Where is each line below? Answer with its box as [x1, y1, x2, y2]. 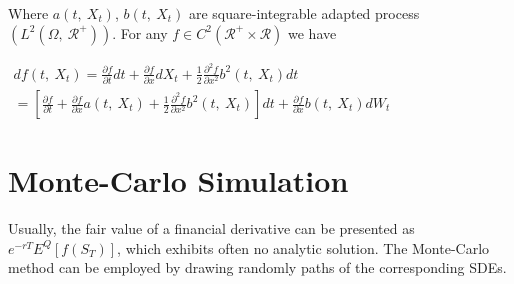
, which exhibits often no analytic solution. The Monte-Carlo [117, 237, 490, 258]
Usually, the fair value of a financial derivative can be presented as [8, 218, 415, 239]
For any [120, 22, 168, 43]
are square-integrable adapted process [188, 3, 420, 23]
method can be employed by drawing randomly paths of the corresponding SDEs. [8, 257, 507, 278]
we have [288, 22, 337, 43]
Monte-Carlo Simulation [8, 160, 349, 201]
